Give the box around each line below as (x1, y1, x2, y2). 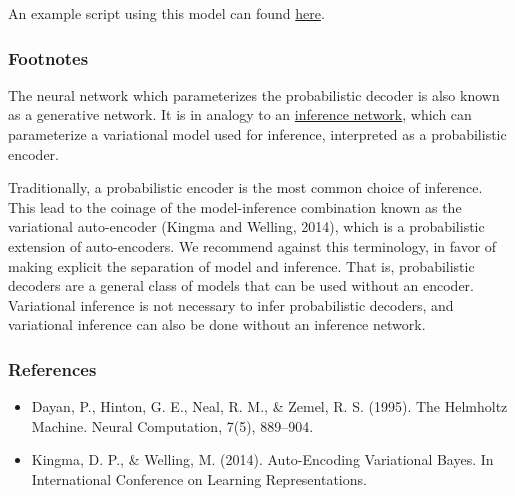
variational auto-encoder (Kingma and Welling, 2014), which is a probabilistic (8, 216, 485, 237)
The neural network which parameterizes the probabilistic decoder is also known (8, 84, 500, 105)
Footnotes (8, 45, 89, 70)
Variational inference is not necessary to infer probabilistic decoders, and (8, 294, 454, 315)
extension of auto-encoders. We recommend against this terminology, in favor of (8, 235, 497, 256)
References (8, 356, 97, 381)
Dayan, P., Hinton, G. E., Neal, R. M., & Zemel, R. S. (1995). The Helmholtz (31, 396, 508, 417)
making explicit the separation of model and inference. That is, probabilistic (8, 255, 475, 276)
